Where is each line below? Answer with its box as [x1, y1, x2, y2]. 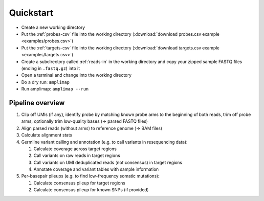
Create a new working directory [21, 24, 85, 30]
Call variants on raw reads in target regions [33, 153, 121, 158]
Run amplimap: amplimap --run [21, 86, 89, 92]
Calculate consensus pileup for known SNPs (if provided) [33, 187, 149, 193]
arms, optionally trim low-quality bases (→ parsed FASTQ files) [21, 118, 148, 124]
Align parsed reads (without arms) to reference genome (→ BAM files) [21, 125, 162, 131]
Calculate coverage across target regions [33, 146, 117, 152]
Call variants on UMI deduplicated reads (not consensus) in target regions [33, 159, 183, 165]
